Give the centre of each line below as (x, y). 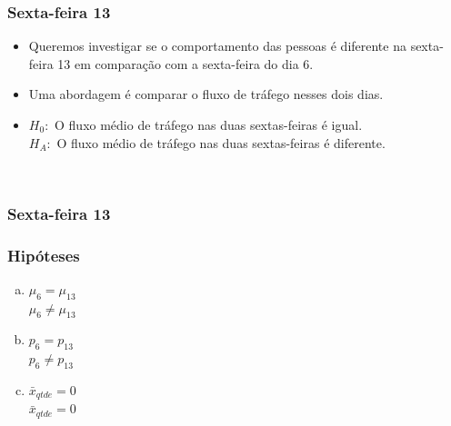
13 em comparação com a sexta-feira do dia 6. (185, 63)
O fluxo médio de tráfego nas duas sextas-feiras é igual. (209, 124)
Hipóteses (44, 255)
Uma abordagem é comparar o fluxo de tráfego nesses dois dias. (206, 94)
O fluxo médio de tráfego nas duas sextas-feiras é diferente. (221, 142)
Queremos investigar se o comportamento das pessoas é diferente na (217, 46)
